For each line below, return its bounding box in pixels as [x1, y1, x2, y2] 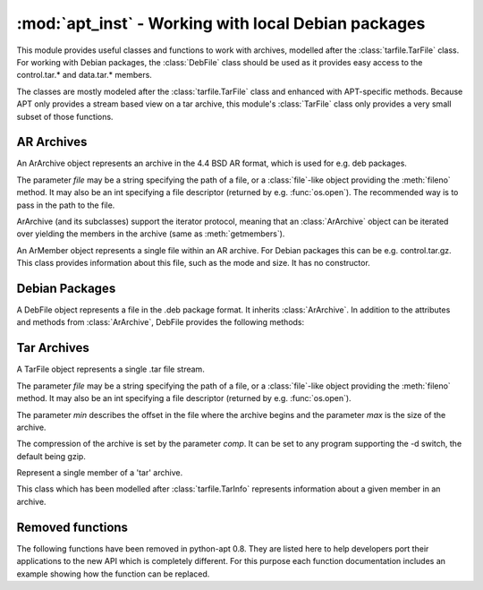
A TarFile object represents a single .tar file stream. [16, 363, 205, 375]
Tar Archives [16, 340, 89, 355]
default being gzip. [16, 450, 87, 461]
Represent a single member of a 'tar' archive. [16, 467, 183, 478]
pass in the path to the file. [16, 200, 115, 210]
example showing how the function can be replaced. [16, 569, 210, 579]
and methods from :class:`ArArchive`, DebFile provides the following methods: [16, 317, 305, 328]
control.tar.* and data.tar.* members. [16, 70, 152, 81]
